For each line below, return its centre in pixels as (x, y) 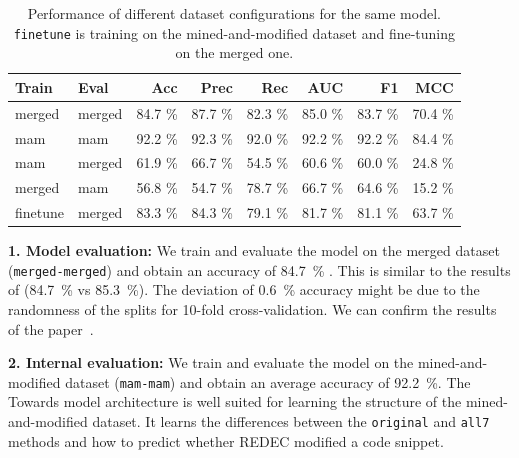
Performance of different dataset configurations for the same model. (234, 13)
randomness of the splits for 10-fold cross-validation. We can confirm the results (252, 309)
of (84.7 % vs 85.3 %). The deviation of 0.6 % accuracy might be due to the (244, 289)
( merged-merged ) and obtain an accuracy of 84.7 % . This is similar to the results (259, 269)
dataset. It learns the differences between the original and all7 (291, 421)
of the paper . (51, 328)
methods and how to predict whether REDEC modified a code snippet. (226, 440)
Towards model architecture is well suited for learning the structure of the (235, 401)
